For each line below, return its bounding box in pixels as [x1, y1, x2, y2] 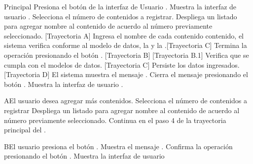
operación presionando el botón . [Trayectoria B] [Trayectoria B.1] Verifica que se [4, 49, 249, 60]
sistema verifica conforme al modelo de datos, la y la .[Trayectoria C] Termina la [4, 40, 247, 50]
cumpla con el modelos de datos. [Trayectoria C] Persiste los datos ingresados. [4, 59, 240, 70]
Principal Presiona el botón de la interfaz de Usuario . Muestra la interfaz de [4, 1, 237, 11]
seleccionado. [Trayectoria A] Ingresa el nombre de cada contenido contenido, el [4, 30, 244, 41]
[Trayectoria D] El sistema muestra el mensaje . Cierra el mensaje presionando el [4, 69, 248, 80]
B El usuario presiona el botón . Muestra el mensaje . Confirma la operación [4, 141, 233, 151]
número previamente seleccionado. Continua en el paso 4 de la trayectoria [4, 115, 226, 125]
